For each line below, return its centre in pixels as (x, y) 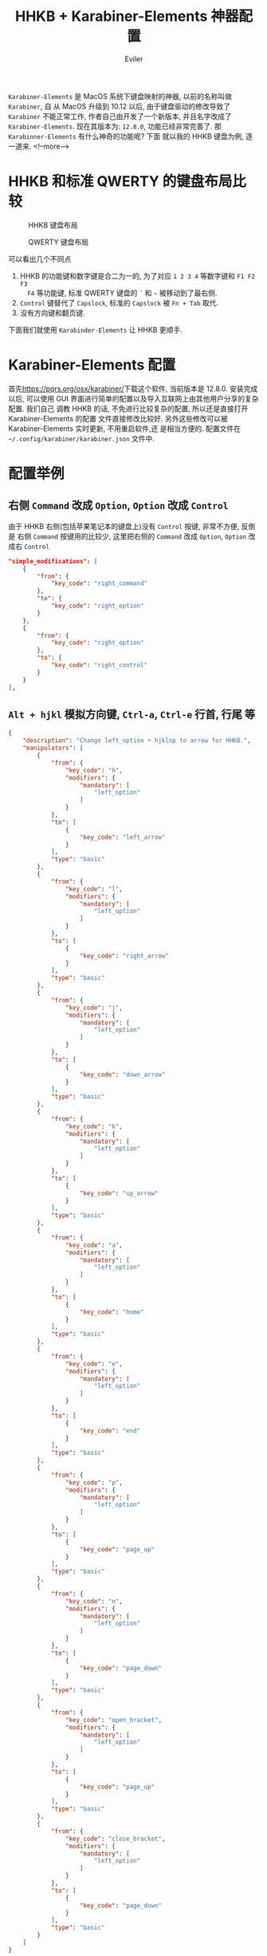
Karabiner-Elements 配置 (92, 365)
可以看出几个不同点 (40, 259)
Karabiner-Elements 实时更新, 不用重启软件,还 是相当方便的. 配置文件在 (125, 429)
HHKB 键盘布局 (53, 225)
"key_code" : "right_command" (99, 583)
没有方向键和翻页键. (52, 313)
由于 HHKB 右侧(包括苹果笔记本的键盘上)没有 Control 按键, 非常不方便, (124, 526)
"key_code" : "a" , (94, 1245)
